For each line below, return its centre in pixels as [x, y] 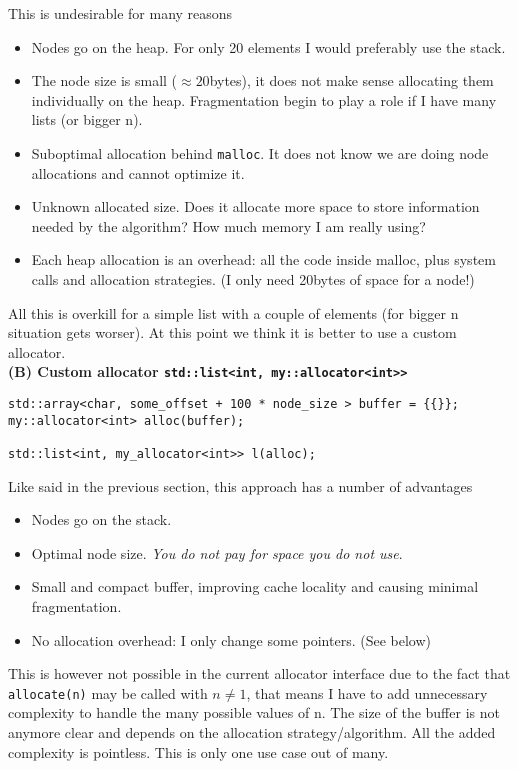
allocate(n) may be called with [108, 692]
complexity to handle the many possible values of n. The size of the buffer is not [254, 712]
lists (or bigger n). [87, 119]
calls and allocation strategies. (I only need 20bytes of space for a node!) [253, 279]
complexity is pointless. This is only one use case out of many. [198, 751]
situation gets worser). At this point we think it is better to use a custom [232, 332]
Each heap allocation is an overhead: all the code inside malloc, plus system [263, 259]
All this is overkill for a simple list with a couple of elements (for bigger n [233, 312]
